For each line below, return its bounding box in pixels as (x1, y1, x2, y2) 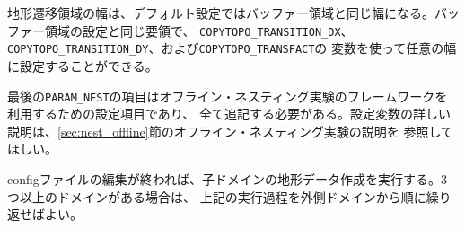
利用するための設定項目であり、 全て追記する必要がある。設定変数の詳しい (7, 104, 451, 123)
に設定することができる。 (7, 56, 158, 75)
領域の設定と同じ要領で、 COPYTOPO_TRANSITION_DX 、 (44, 21, 354, 40)
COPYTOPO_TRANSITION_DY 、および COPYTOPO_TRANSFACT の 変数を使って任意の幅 (7, 39, 457, 57)
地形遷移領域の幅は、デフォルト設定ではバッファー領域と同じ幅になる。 (7, 4, 434, 22)
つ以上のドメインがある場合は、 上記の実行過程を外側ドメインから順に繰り (7, 187, 452, 206)
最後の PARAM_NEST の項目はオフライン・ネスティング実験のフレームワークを (7, 86, 448, 105)
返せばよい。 (7, 205, 83, 224)
